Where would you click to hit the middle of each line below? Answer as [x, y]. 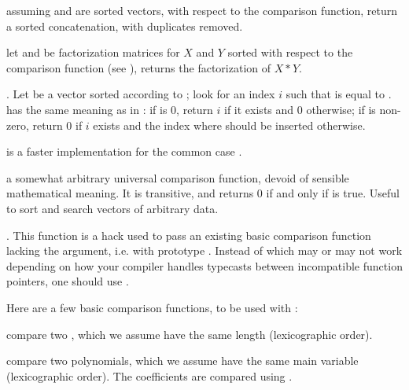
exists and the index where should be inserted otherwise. [229, 125]
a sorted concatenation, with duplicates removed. [125, 26]
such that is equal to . [339, 94]
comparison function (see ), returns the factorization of [139, 67]
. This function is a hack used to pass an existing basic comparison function [189, 235]
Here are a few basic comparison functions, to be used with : [152, 307]
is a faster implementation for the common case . [124, 151]
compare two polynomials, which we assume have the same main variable [182, 361]
